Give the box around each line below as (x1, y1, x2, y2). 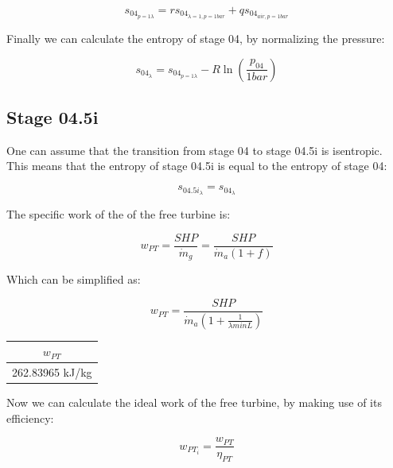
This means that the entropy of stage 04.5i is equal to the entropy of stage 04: (6, 157, 387, 174)
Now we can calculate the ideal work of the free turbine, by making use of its (6, 393, 382, 410)
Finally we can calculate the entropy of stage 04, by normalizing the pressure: (6, 30, 385, 47)
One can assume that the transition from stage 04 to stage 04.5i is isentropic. (6, 141, 383, 158)
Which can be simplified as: (6, 271, 141, 288)
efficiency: (6, 409, 54, 426)
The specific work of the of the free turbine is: (6, 205, 231, 222)
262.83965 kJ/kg (12, 363, 92, 380)
